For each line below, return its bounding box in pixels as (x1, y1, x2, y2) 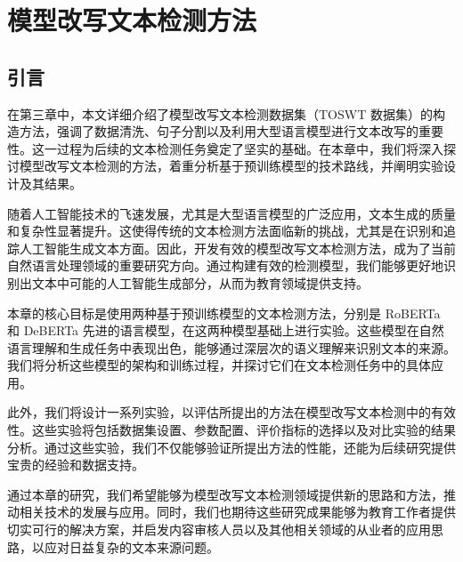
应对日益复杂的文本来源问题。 (44, 537, 219, 556)
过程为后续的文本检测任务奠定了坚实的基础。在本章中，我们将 (56, 139, 418, 157)
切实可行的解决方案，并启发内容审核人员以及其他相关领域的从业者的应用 (7, 520, 431, 539)
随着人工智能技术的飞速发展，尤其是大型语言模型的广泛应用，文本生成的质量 (7, 204, 456, 222)
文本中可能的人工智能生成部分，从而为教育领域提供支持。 (31, 273, 369, 292)
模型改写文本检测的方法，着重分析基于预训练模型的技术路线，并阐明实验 (19, 157, 443, 175)
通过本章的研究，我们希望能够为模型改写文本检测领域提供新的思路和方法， (7, 485, 443, 503)
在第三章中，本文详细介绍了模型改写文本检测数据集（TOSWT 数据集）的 (7, 104, 433, 123)
